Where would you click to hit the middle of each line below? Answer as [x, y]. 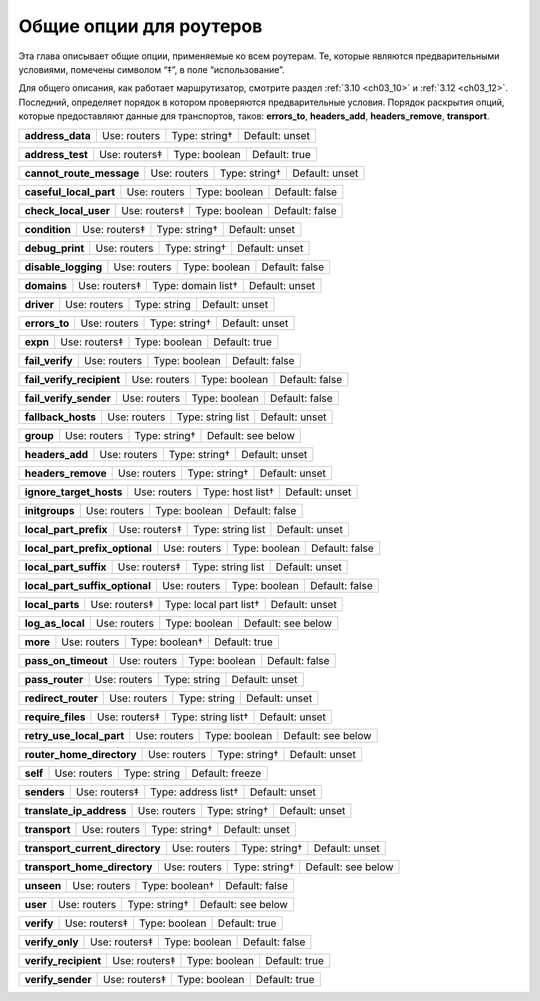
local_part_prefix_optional [88, 548]
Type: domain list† [195, 285]
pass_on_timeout [66, 660]
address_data [57, 135]
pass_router [54, 679]
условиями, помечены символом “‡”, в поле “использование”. [151, 69]
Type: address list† [194, 792]
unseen [43, 885]
